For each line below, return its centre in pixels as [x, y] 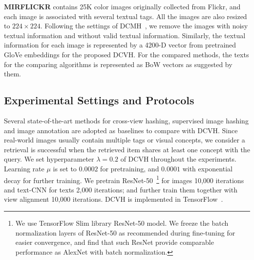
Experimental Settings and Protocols [99, 100]
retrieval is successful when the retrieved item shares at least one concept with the [127, 149]
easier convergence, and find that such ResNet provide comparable [115, 242]
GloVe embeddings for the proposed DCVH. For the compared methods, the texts [127, 54]
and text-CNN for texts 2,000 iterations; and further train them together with [121, 189]
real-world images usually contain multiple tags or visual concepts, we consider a [125, 140]
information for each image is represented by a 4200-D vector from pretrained [120, 45]
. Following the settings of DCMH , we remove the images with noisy [144, 26]
